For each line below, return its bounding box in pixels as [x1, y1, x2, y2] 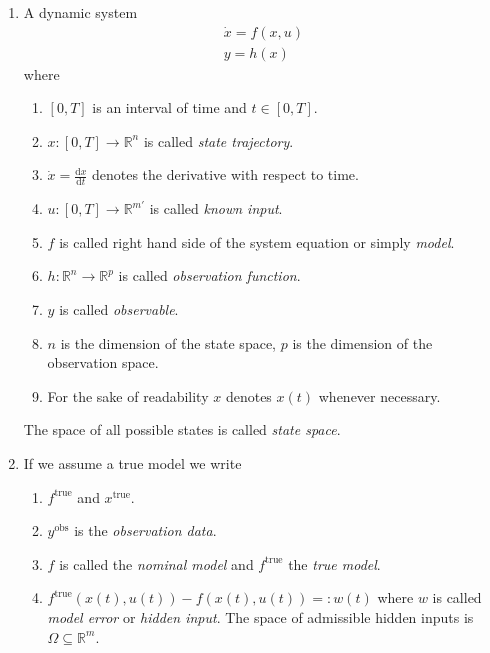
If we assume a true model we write [23, 453, 242, 474]
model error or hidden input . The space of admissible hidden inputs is [47, 606, 474, 627]
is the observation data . [74, 520, 217, 541]
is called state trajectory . [143, 130, 294, 151]
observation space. [47, 352, 159, 373]
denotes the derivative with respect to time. [91, 164, 359, 185]
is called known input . [149, 198, 283, 219]
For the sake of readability [47, 385, 209, 406]
